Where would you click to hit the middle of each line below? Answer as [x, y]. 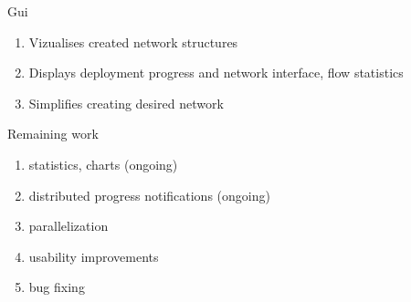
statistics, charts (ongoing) [103, 164]
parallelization [68, 226]
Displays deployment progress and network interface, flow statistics [216, 73]
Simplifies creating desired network [126, 103]
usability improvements [94, 256]
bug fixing [57, 287]
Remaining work [53, 134]
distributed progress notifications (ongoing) [149, 195]
